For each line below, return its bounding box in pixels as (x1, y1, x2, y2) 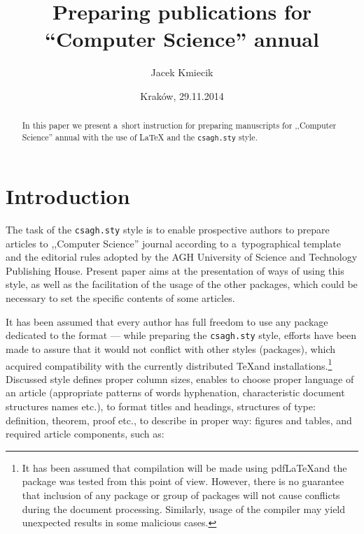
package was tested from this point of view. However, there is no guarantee (22, 474, 344, 489)
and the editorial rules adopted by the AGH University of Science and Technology (6, 250, 358, 264)
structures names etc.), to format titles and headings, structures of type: (6, 398, 316, 413)
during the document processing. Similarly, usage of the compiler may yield (22, 501, 346, 516)
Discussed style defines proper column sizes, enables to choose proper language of (6, 371, 354, 386)
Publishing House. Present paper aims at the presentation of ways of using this (6, 263, 344, 277)
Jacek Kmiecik (150, 65, 213, 80)
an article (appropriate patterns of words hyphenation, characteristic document (6, 385, 345, 400)
